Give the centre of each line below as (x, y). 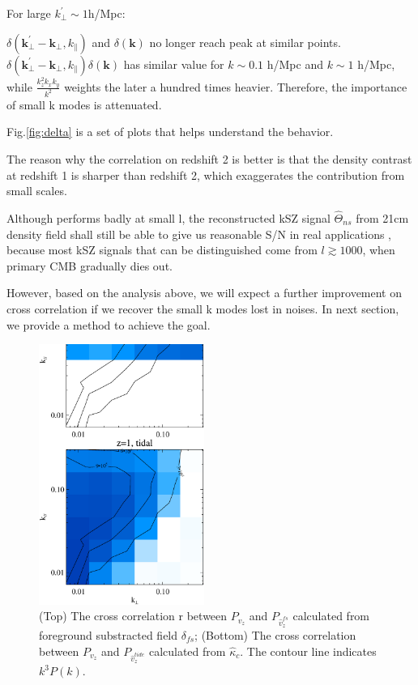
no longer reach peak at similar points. (245, 42)
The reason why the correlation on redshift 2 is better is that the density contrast (209, 158)
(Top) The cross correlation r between (133, 616)
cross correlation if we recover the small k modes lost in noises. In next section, (203, 308)
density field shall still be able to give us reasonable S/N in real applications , (199, 234)
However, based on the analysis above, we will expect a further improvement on (205, 293)
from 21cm (382, 217)
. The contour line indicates (308, 651)
